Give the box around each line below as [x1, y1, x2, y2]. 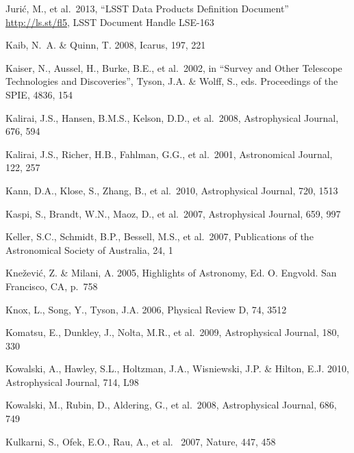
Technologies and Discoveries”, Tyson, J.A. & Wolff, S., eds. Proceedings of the [5, 74, 338, 88]
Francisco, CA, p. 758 [5, 279, 98, 293]
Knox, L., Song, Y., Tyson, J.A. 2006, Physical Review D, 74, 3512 [5, 302, 287, 316]
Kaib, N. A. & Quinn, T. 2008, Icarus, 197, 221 [5, 38, 206, 52]
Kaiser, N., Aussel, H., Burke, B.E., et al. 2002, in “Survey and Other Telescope [5, 60, 342, 75]
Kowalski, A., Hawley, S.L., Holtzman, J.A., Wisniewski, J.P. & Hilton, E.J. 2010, [5, 361, 349, 376]
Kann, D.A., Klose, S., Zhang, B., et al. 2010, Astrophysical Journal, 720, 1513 [5, 183, 338, 197]
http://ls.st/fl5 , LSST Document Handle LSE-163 [5, 14, 214, 29]
